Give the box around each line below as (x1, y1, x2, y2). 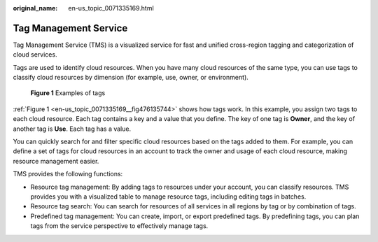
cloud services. (13, 50, 57, 59)
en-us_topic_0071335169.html (68, 4, 154, 12)
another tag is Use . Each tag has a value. (13, 124, 132, 133)
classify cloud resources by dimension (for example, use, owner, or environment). (13, 73, 248, 82)
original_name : (13, 4, 58, 12)
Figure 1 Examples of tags (30, 89, 106, 97)
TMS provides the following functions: (13, 170, 123, 178)
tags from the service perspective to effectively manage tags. (30, 222, 209, 230)
